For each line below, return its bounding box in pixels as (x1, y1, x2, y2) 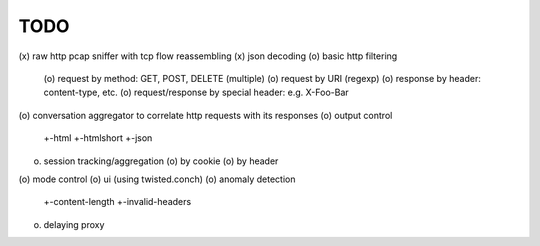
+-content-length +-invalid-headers (43, 196, 192, 208)
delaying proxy (43, 218, 105, 230)
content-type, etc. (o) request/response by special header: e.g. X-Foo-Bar (43, 86, 349, 99)
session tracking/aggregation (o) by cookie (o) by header (43, 155, 279, 167)
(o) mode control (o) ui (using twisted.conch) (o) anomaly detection (18, 173, 296, 185)
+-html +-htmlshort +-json (43, 132, 153, 144)
